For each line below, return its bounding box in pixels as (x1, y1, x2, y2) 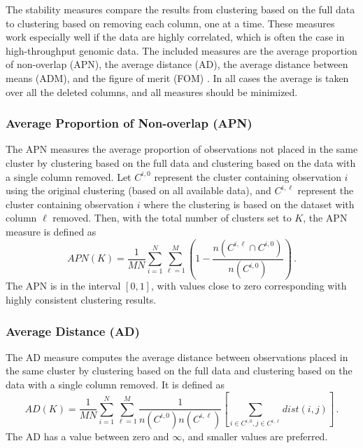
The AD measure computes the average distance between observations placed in (6, 349, 348, 364)
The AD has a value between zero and (6, 428, 169, 443)
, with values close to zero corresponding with (150, 278, 347, 293)
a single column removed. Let (6, 169, 131, 184)
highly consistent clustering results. (6, 292, 157, 307)
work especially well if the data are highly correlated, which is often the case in (6, 29, 345, 44)
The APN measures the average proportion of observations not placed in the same (6, 142, 358, 156)
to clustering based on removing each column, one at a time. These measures (6, 15, 335, 30)
